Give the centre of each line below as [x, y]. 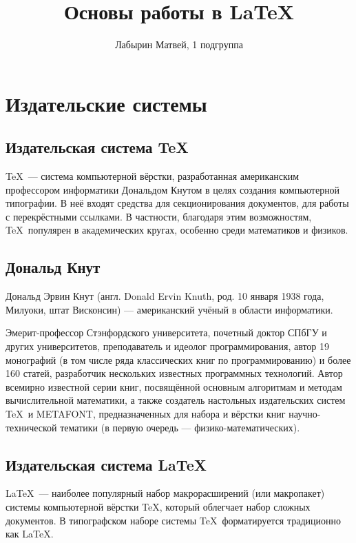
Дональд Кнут [53, 267]
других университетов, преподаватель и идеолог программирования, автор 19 [168, 346]
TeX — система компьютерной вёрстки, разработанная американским [153, 176]
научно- [305, 414]
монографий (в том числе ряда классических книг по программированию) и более [178, 359]
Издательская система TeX [97, 147]
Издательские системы [106, 103]
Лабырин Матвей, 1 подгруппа [179, 44]
